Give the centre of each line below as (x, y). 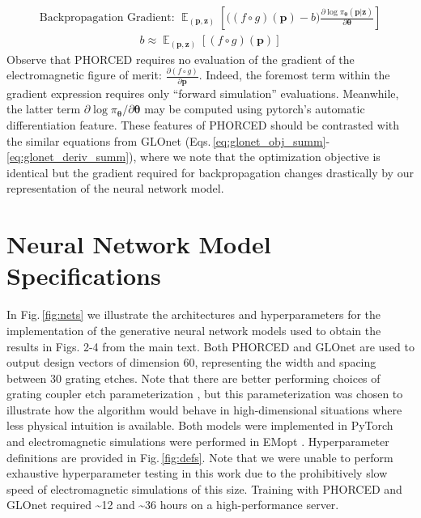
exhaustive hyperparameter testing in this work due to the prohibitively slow (197, 473)
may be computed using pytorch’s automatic (255, 109)
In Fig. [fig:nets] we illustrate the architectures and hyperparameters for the (194, 314)
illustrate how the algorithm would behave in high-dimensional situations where (204, 409)
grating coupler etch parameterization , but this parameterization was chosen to (205, 394)
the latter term (44, 109)
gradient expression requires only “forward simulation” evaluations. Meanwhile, (203, 93)
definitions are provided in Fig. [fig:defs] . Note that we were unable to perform (200, 457)
